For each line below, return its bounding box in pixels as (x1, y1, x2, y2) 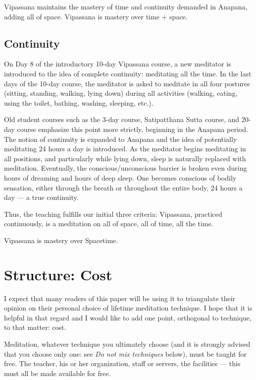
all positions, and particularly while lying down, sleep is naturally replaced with (4, 153, 246, 163)
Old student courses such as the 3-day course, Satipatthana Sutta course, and (4, 114, 240, 125)
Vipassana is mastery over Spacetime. (4, 235, 118, 245)
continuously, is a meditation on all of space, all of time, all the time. (4, 218, 213, 229)
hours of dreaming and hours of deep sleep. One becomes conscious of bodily (4, 172, 237, 183)
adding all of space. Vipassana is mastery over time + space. (4, 11, 188, 21)
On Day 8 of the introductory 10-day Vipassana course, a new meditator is (4, 59, 231, 69)
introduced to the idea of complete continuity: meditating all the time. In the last (4, 68, 252, 78)
